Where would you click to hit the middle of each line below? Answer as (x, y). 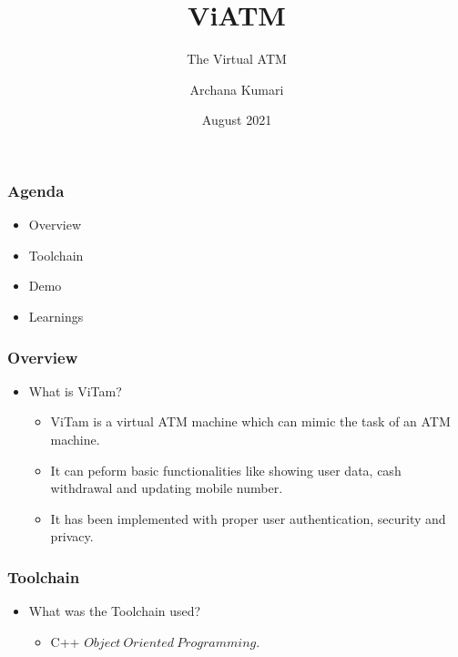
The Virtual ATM (237, 59)
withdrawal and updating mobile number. (167, 488)
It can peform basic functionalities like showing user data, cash (226, 470)
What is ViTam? (75, 390)
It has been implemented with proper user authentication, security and (248, 518)
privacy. (72, 536)
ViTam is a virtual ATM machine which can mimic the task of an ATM (250, 421)
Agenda (36, 190)
